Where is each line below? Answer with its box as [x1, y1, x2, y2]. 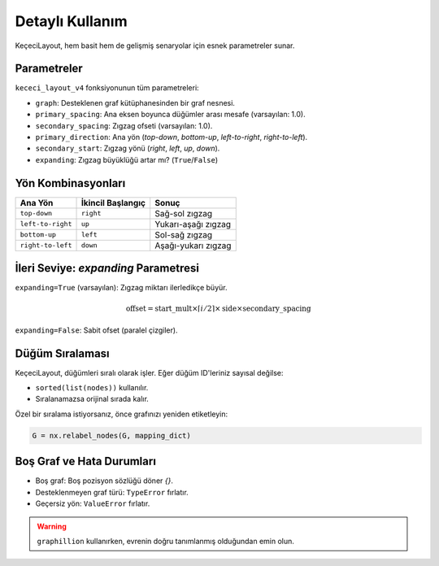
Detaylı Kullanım [15, 12, 128, 30]
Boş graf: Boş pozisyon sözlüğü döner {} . [35, 476, 174, 485]
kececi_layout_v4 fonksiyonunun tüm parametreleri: [15, 83, 199, 93]
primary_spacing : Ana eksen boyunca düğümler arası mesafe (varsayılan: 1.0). [35, 110, 306, 120]
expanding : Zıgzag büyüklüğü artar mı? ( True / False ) [35, 155, 219, 164]
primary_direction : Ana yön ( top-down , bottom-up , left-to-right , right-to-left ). [35, 133, 308, 142]
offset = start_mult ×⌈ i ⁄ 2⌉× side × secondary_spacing [125, 304, 312, 313]
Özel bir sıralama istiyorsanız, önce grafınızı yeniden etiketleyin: [15, 409, 228, 419]
